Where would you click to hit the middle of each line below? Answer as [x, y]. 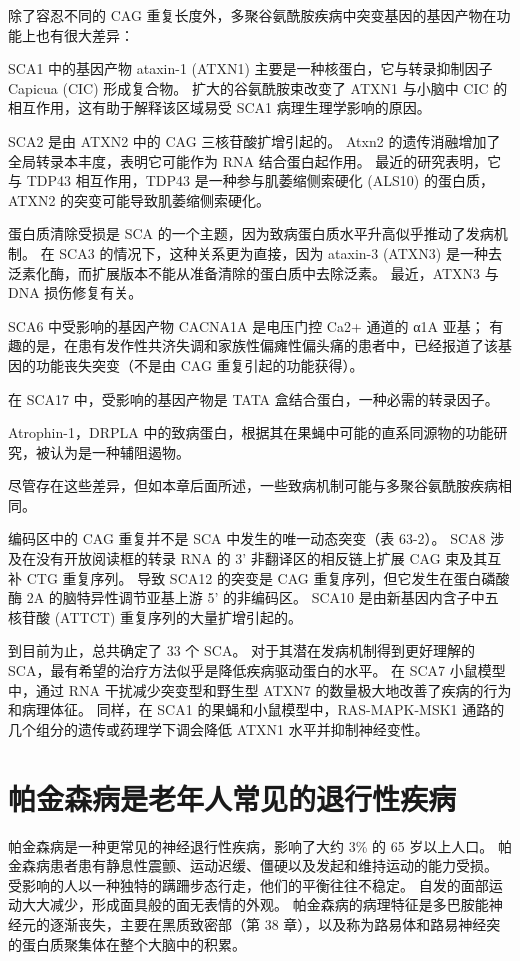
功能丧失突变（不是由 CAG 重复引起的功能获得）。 [199, 364]
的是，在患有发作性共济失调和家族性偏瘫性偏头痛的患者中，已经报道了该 [259, 345]
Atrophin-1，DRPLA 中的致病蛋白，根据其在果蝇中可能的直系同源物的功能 [251, 432]
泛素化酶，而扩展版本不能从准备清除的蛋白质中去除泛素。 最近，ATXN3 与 [253, 272]
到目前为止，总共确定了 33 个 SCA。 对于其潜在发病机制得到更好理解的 [242, 650]
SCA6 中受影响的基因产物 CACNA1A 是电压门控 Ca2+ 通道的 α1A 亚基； [246, 325]
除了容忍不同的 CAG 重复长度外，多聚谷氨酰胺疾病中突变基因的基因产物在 [252, 15]
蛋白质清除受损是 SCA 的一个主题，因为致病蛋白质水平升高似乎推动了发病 [251, 233]
